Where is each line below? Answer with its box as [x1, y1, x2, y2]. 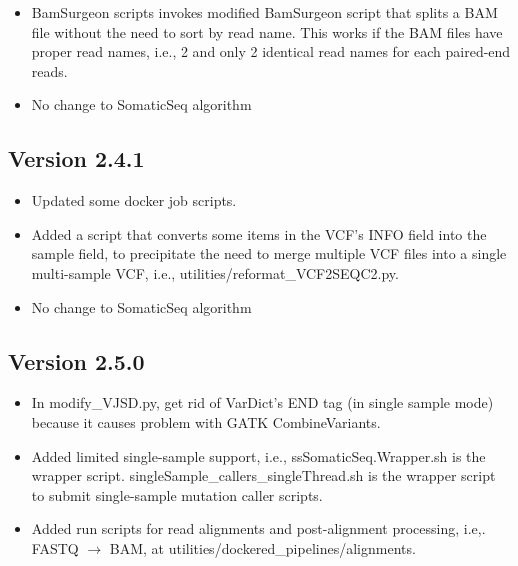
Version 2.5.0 [8, 345, 145, 376]
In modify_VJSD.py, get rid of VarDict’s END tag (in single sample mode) [31, 392, 494, 413]
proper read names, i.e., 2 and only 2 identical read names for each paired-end [31, 41, 511, 62]
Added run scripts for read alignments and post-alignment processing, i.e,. [31, 518, 486, 539]
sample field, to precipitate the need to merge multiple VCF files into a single [31, 243, 507, 264]
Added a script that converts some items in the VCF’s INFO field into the [31, 223, 487, 244]
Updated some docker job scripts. [31, 190, 237, 211]
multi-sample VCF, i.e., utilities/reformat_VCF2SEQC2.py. [31, 262, 399, 283]
